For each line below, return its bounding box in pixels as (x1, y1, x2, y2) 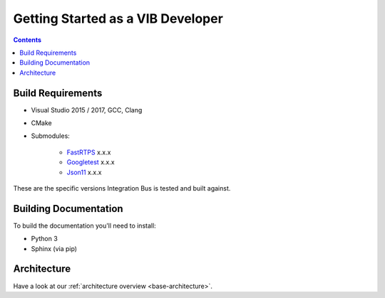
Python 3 (31, 235, 58, 243)
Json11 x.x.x (66, 168, 102, 176)
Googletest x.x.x (66, 158, 115, 166)
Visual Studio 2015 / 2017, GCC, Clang (31, 105, 143, 114)
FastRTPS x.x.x (66, 148, 111, 156)
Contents (13, 36, 42, 44)
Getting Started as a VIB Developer (13, 11, 224, 26)
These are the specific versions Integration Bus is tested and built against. (13, 183, 231, 192)
